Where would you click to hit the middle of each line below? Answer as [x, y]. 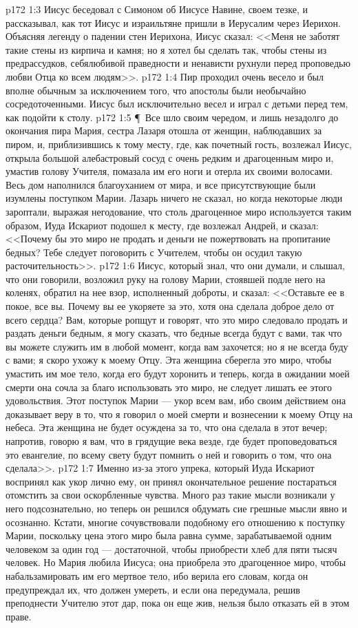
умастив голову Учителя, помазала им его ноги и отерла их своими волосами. [169, 171]
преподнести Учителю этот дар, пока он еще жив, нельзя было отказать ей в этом [178, 603]
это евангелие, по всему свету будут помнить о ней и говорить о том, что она [169, 454]
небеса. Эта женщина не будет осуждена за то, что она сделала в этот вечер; [167, 427]
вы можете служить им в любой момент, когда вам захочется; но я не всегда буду [177, 346]
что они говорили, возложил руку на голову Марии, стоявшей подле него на [166, 279]
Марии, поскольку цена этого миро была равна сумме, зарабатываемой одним [169, 535]
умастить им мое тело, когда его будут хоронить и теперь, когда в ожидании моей [178, 374]
